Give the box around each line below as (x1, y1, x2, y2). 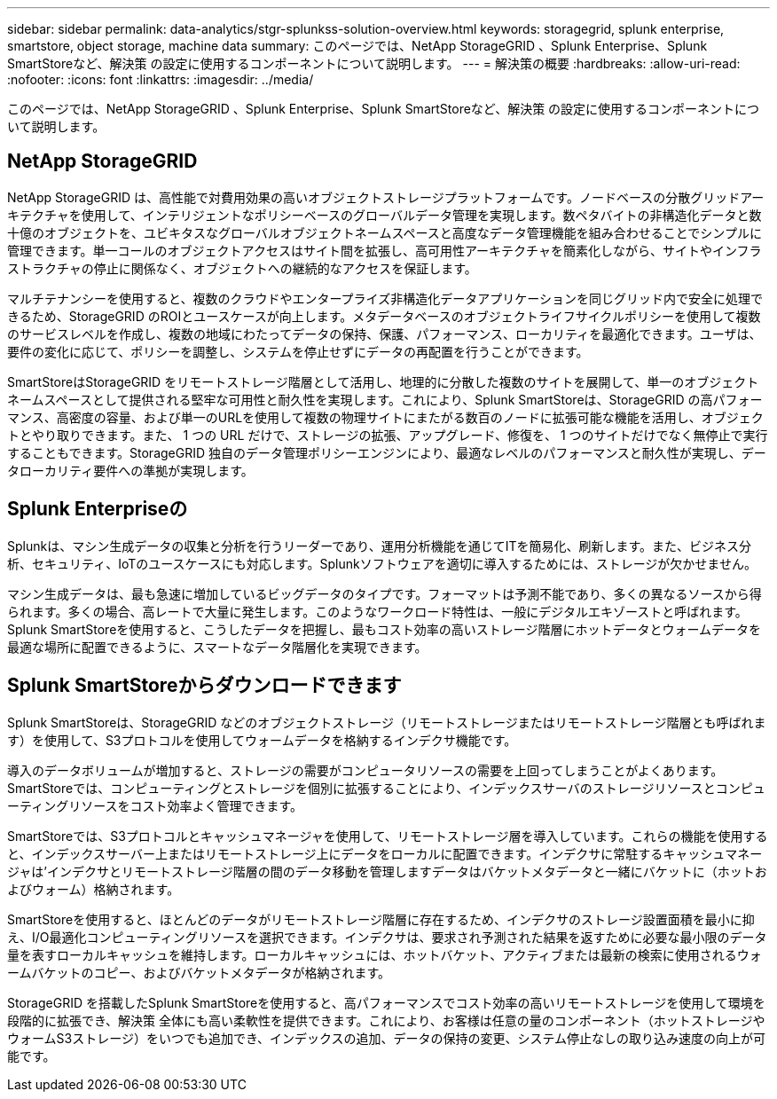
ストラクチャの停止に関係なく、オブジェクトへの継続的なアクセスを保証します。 (7, 260, 477, 276)
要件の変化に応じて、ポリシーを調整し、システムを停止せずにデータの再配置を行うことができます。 (7, 343, 589, 359)
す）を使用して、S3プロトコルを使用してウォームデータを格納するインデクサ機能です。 (7, 732, 517, 748)
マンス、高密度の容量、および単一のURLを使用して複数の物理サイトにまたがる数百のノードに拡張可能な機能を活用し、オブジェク (7, 409, 764, 425)
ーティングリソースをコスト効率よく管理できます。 (7, 797, 303, 813)
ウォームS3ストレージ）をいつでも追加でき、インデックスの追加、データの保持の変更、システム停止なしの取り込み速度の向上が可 (7, 1030, 766, 1046)
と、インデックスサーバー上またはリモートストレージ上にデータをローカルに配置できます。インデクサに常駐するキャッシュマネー (7, 845, 763, 861)
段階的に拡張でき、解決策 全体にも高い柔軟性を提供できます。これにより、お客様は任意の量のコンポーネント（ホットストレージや (7, 1012, 765, 1028)
